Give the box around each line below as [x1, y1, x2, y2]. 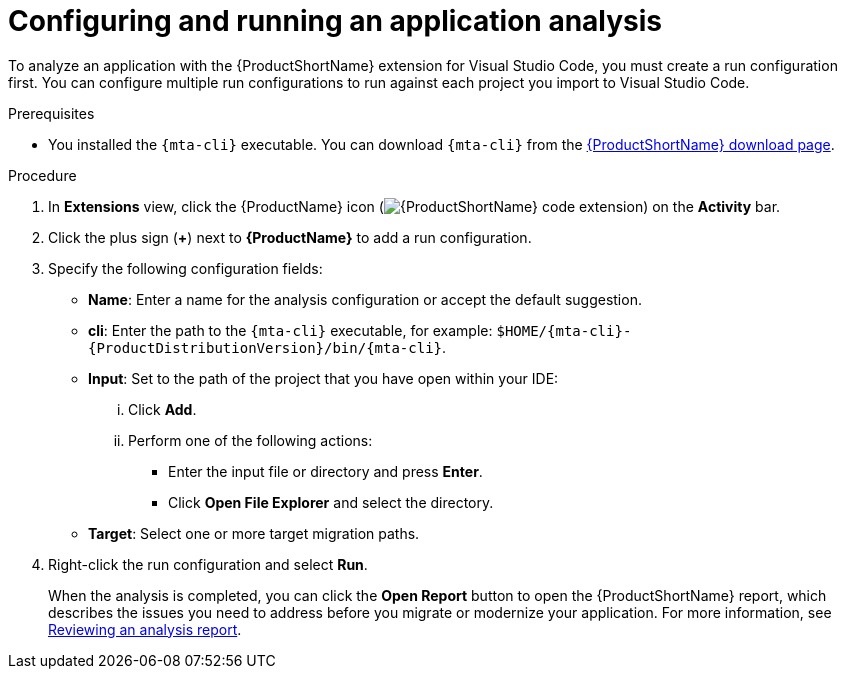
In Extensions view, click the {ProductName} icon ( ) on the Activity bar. [48, 197, 781, 215]
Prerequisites [8, 104, 95, 122]
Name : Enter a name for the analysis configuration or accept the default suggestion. [88, 290, 642, 308]
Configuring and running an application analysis [8, 4, 663, 38]
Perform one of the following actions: [128, 431, 373, 449]
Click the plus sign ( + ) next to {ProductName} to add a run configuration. [48, 228, 532, 246]
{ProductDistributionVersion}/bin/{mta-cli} [88, 339, 443, 356]
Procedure [8, 166, 77, 184]
